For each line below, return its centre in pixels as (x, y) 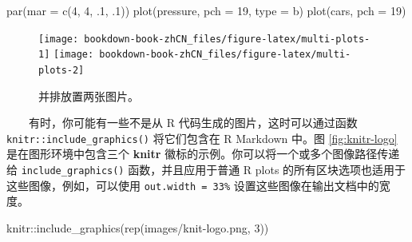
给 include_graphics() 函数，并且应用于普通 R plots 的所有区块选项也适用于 (206, 169)
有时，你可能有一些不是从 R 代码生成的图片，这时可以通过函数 (193, 123)
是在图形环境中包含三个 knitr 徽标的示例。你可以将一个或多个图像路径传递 (203, 154)
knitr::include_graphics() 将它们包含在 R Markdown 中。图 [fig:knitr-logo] (202, 138)
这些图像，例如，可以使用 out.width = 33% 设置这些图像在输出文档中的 (193, 185)
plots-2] (61, 70)
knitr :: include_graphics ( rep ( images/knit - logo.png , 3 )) (138, 227)
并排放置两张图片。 (89, 95)
